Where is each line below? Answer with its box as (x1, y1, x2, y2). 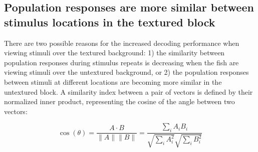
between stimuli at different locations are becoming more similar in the (4, 76, 222, 87)
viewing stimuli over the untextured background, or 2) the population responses (4, 67, 249, 77)
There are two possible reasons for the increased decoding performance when (4, 37, 239, 48)
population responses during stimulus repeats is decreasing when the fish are (4, 57, 239, 67)
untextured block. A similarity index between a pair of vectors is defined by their (4, 86, 253, 97)
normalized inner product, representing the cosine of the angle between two (4, 96, 235, 107)
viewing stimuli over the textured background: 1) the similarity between (4, 47, 225, 58)
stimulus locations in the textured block (4, 14, 215, 29)
